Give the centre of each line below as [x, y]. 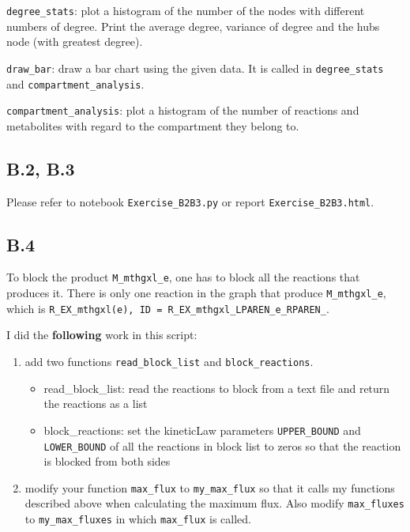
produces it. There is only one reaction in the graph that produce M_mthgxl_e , [196, 293]
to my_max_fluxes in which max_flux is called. [138, 519]
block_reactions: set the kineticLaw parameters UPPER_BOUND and [202, 430]
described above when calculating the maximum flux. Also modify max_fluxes [214, 503]
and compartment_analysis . [75, 83]
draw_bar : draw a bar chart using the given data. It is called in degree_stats [195, 68]
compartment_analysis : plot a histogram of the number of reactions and [183, 110]
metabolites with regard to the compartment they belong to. [153, 125]
